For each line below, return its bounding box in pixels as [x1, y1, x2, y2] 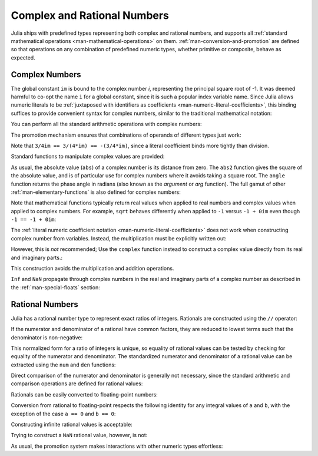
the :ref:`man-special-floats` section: [11, 283, 100, 291]
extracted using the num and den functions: [11, 361, 116, 368]
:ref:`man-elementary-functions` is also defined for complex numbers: [11, 189, 181, 196]
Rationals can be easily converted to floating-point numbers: [11, 391, 158, 398]
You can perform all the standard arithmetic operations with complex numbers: [11, 121, 203, 128]
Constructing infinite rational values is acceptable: [11, 421, 132, 428]
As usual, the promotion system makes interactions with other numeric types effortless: [11, 442, 223, 450]
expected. [11, 54, 35, 61]
